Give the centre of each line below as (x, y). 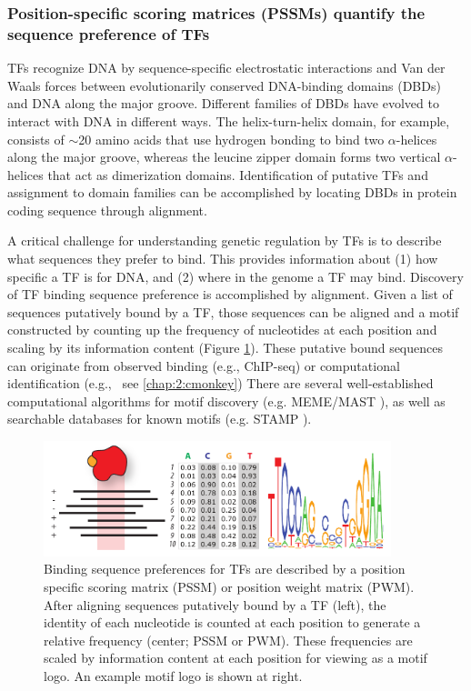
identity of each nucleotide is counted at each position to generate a (232, 622)
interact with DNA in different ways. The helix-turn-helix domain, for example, (229, 120)
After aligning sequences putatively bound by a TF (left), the (215, 604)
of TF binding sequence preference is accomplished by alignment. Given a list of (230, 294)
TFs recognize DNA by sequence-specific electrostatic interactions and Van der (226, 68)
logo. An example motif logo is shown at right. (173, 675)
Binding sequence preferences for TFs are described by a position (225, 569)
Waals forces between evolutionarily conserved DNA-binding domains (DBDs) (224, 85)
